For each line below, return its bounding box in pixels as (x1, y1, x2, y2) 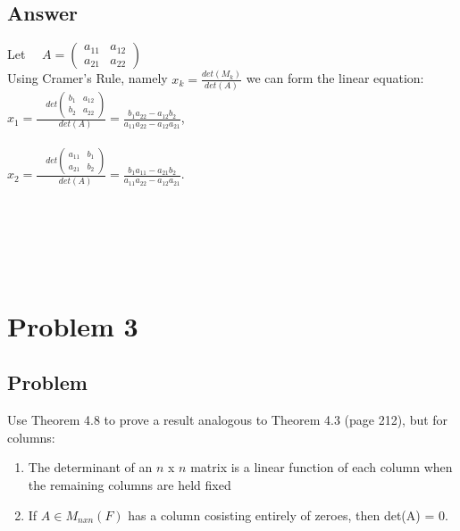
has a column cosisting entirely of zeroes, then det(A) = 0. (128, 505, 448, 524)
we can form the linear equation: (246, 69, 424, 87)
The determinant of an (28, 458, 153, 477)
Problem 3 (7, 307, 138, 344)
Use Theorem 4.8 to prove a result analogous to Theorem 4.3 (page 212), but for (7, 411, 448, 429)
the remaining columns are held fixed (28, 476, 231, 494)
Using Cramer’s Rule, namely (7, 69, 168, 87)
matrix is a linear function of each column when (190, 458, 453, 477)
